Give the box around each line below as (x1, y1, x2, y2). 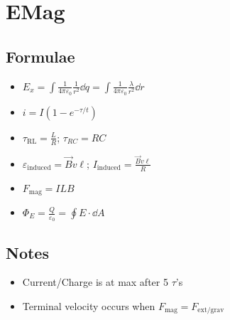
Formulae (6, 45, 75, 67)
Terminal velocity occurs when (22, 299, 155, 314)
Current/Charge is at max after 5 (22, 274, 168, 289)
